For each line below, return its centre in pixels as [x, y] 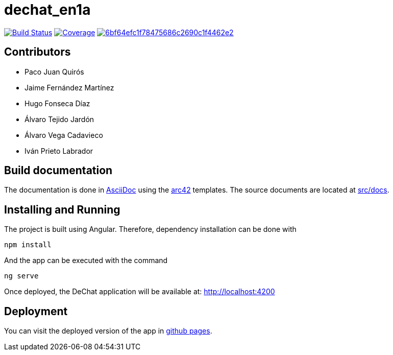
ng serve [21, 276]
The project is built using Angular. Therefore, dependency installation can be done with [150, 229]
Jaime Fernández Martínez [69, 87]
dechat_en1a [47, 10]
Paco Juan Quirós [54, 72]
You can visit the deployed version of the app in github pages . [108, 331]
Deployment [36, 311]
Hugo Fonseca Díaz [57, 103]
